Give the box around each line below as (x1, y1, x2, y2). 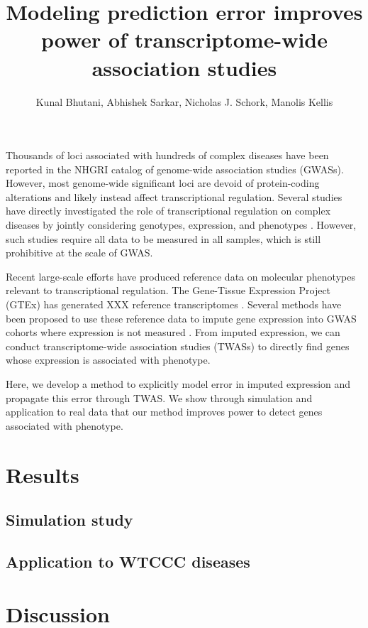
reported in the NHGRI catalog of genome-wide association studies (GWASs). (6, 161, 344, 176)
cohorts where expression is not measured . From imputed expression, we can (6, 325, 340, 340)
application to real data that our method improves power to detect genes (6, 404, 323, 419)
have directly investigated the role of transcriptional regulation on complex (6, 203, 331, 218)
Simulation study (6, 509, 133, 531)
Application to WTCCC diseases (6, 550, 250, 572)
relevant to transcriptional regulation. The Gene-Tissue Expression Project (6, 283, 331, 298)
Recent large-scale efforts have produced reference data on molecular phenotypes (6, 269, 355, 283)
